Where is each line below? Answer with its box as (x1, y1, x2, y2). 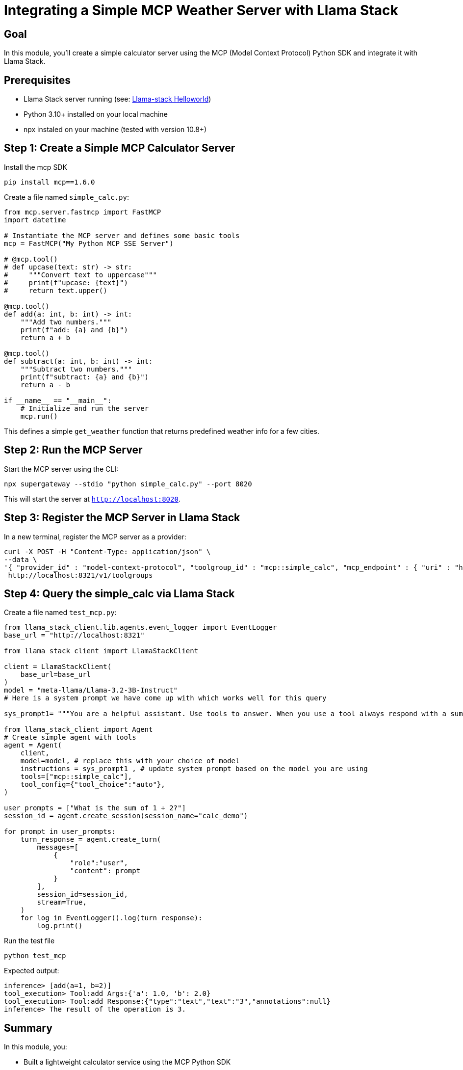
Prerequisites (4, 74, 71, 86)
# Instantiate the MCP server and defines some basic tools (4, 231, 240, 240)
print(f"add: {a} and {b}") (20, 325, 128, 334)
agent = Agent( (4, 741, 62, 749)
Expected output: (4, 966, 59, 975)
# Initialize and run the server (20, 404, 149, 412)
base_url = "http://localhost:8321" (4, 631, 145, 640)
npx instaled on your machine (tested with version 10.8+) (24, 125, 207, 134)
